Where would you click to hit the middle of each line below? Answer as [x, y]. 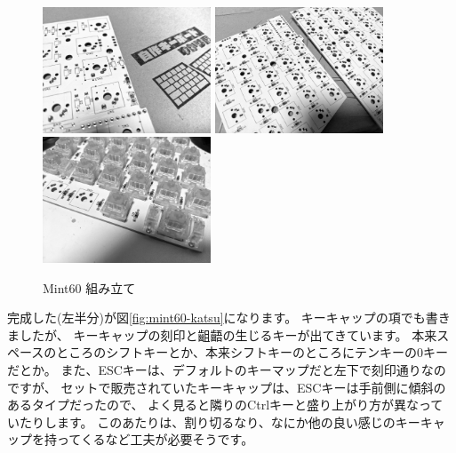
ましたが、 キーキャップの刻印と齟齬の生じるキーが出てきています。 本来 [222, 334]
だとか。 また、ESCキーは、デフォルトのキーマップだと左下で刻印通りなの [227, 370]
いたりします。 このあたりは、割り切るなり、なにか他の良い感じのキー [214, 421]
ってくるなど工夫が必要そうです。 [155, 439]
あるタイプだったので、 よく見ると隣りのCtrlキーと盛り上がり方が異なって [225, 405]
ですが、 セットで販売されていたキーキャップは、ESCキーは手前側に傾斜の [227, 387]
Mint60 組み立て [89, 287]
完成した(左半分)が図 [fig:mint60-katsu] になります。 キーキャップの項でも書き [229, 318]
